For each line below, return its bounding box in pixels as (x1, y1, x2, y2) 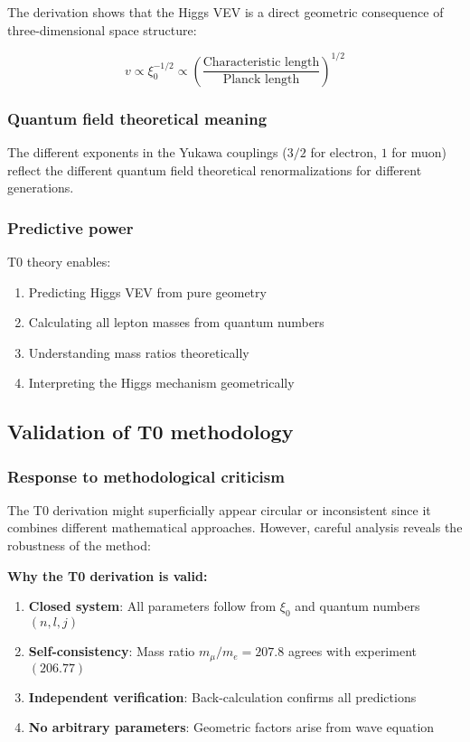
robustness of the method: (7, 536, 151, 555)
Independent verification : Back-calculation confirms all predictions (28, 687, 417, 706)
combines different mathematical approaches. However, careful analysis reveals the (7, 518, 463, 537)
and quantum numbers (295, 596, 420, 615)
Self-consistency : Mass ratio (28, 642, 195, 661)
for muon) (391, 142, 447, 161)
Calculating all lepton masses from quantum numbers (28, 313, 324, 332)
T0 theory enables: (7, 251, 111, 270)
